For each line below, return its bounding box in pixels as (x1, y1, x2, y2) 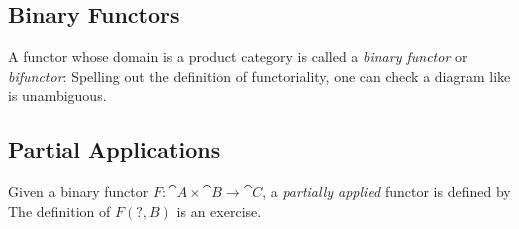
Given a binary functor (8, 181, 149, 202)
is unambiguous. (8, 85, 107, 106)
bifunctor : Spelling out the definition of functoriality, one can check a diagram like (8, 65, 511, 86)
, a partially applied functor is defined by (262, 181, 511, 202)
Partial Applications (8, 134, 221, 165)
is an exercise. (176, 200, 262, 221)
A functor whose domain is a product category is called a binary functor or (8, 46, 468, 67)
